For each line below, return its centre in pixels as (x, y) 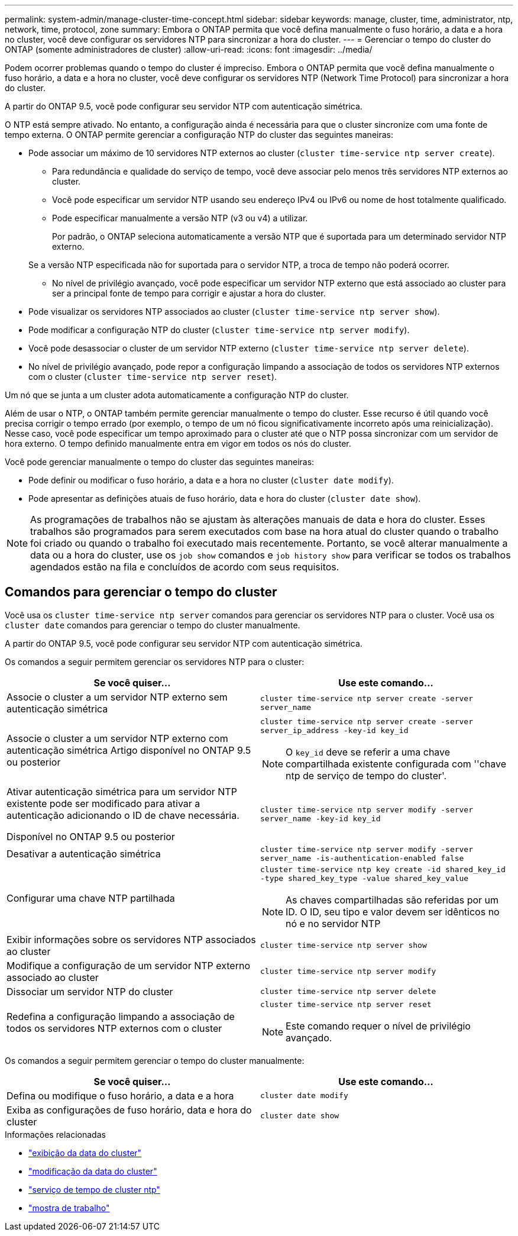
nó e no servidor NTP (333, 923)
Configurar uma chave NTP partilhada (91, 898)
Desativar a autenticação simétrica (84, 853)
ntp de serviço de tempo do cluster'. (366, 775)
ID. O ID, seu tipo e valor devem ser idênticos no (393, 911)
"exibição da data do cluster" (85, 1153)
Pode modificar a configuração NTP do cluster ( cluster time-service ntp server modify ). (219, 330)
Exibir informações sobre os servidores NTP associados (131, 939)
